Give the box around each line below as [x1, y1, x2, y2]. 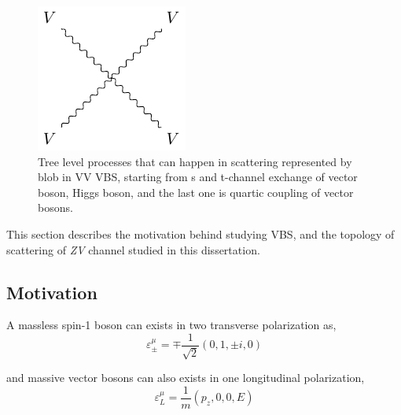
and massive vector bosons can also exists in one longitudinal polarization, [6, 369, 365, 386]
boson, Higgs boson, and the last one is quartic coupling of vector [38, 183, 354, 200]
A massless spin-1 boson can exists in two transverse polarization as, [6, 317, 337, 333]
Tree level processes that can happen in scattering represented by [38, 153, 352, 169]
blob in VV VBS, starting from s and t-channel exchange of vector [38, 169, 358, 185]
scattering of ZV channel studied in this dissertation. [6, 241, 260, 258]
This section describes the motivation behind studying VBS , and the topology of [6, 225, 395, 242]
